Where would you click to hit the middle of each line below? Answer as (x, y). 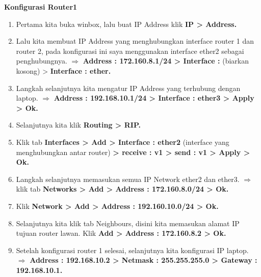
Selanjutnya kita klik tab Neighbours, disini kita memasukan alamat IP (128, 223)
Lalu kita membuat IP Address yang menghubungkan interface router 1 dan (135, 41)
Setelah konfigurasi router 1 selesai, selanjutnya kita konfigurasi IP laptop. (132, 250)
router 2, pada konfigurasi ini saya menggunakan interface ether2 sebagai (130, 51)
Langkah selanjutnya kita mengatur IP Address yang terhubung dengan (128, 88)
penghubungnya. (42, 61)
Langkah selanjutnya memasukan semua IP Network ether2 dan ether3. (128, 179)
